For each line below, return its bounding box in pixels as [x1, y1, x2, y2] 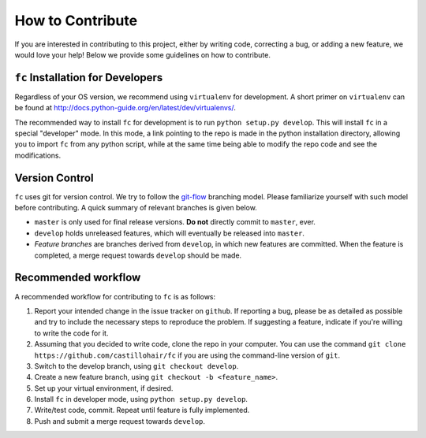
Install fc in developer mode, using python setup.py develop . [34, 395, 248, 404]
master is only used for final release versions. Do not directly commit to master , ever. [34, 217, 316, 227]
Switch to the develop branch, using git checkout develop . [34, 361, 239, 370]
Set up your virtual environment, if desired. [34, 383, 174, 393]
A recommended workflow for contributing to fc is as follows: [14, 291, 216, 301]
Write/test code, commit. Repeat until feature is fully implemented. [34, 406, 250, 415]
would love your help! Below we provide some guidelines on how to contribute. [14, 50, 271, 59]
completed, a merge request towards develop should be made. [34, 251, 242, 260]
